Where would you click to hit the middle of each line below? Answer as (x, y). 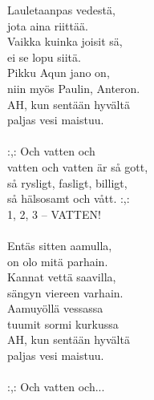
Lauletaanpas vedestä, (61, 10)
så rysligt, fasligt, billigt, (67, 182)
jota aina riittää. (48, 25)
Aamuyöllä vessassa (55, 308)
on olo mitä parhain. (58, 261)
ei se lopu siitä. (44, 57)
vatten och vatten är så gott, (78, 166)
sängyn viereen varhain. (65, 292)
